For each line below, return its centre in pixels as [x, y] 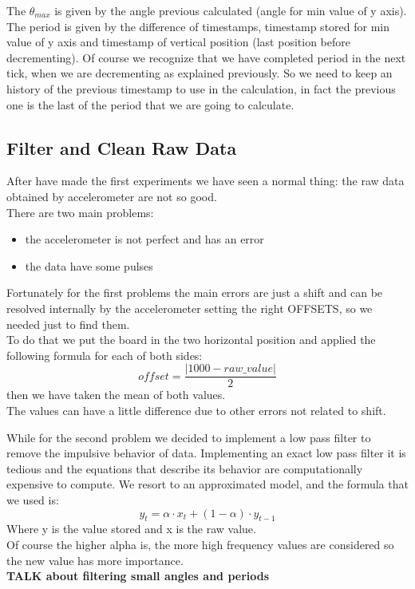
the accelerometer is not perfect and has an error [144, 239]
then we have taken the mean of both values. [116, 395]
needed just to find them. [68, 324]
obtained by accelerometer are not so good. [112, 196]
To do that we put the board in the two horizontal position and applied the [191, 340]
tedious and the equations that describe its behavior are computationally [185, 468]
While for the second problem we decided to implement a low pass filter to [189, 437]
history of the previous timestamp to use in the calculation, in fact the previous [201, 88]
